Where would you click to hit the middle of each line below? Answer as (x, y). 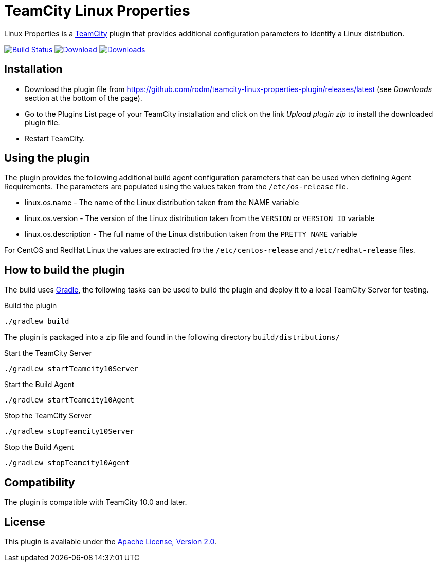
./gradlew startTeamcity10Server (71, 369)
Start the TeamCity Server (48, 353)
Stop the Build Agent (39, 447)
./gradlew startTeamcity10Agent (69, 400)
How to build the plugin (65, 270)
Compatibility (40, 482)
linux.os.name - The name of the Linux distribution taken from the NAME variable (162, 203)
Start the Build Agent (39, 385)
